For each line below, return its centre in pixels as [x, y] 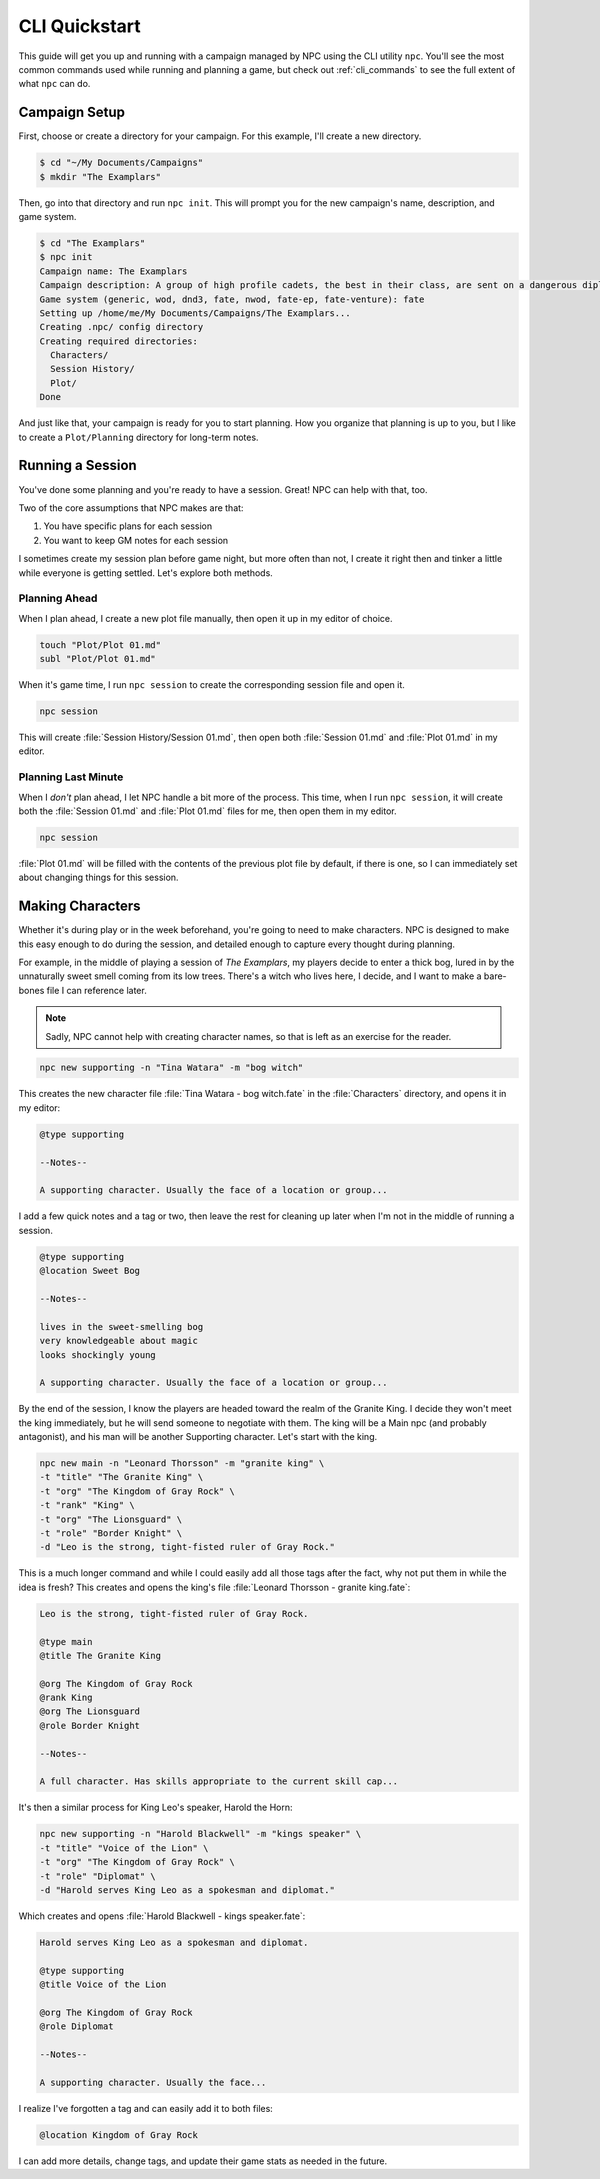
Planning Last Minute [71, 777]
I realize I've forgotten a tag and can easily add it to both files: [146, 2108]
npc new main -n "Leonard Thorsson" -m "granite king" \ [182, 1463]
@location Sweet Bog [89, 1271]
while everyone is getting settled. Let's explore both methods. [146, 572]
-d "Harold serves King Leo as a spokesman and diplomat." [187, 1889]
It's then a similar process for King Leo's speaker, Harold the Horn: [156, 1807]
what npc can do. [54, 84]
